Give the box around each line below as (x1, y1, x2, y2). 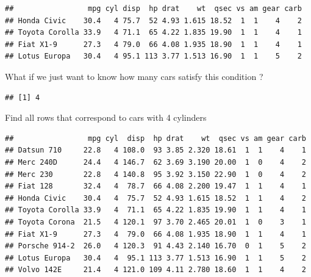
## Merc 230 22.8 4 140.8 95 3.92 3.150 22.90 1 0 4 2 (5, 170, 306, 179)
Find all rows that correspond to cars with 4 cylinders (5, 111, 207, 124)
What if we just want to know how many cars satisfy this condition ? (5, 70, 263, 82)
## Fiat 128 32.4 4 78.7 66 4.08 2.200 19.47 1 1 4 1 (5, 182, 306, 191)
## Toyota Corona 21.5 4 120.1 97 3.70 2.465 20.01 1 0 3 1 (5, 217, 306, 226)
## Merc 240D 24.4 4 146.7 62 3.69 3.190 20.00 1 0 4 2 (5, 157, 306, 167)
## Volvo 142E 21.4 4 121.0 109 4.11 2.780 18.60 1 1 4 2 (5, 265, 306, 275)
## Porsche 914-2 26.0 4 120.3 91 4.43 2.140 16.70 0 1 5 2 (5, 242, 306, 251)
